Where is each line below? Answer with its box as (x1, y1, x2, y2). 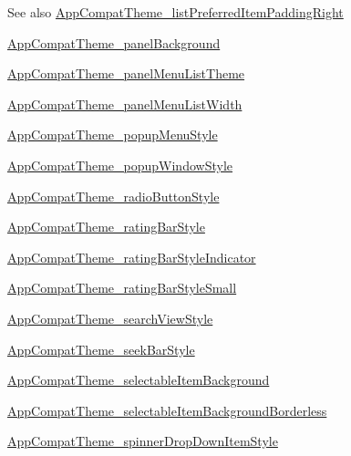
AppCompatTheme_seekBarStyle (7, 339, 195, 358)
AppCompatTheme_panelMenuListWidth (7, 94, 243, 113)
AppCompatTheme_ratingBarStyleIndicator (7, 247, 256, 266)
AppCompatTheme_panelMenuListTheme (7, 64, 245, 83)
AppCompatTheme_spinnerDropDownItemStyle (7, 431, 278, 451)
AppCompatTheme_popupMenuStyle (7, 125, 218, 144)
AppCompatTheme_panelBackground (7, 33, 221, 52)
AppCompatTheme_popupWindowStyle (7, 155, 232, 174)
